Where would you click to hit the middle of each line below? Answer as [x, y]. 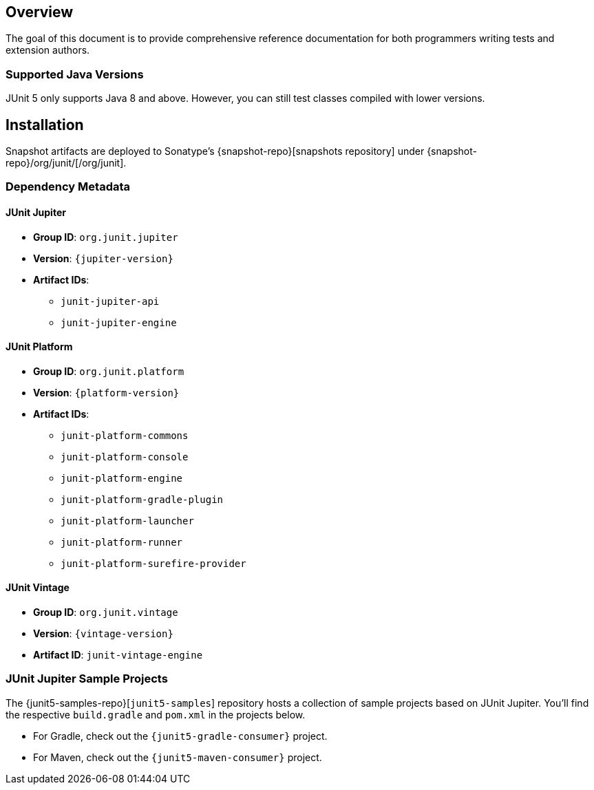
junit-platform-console [125, 457]
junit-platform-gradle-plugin [142, 499]
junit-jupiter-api [110, 301]
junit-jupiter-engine [119, 322]
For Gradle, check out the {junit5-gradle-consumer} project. [180, 736]
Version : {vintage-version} [103, 634]
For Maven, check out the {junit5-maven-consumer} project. [178, 757]
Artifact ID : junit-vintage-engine [118, 655]
